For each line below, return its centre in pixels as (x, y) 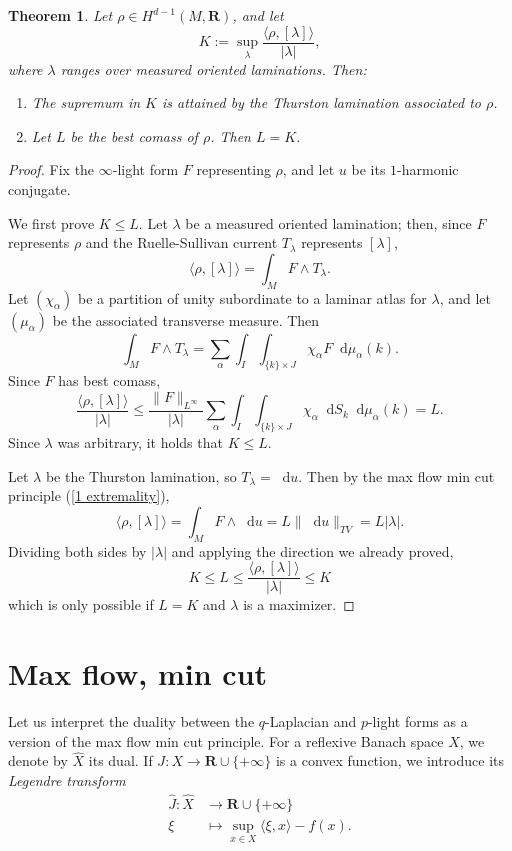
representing (233, 169)
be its (368, 169)
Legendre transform (67, 779)
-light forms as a (417, 720)
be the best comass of (134, 135)
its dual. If (120, 760)
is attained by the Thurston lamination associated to (321, 102)
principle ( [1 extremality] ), (89, 495)
